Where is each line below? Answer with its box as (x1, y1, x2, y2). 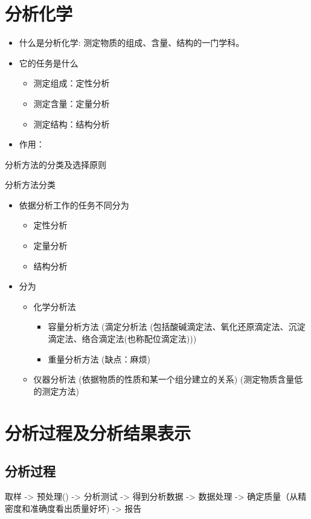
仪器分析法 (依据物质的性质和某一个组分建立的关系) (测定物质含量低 (33, 373, 303, 385)
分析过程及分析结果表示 (5, 420, 191, 445)
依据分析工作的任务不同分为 (19, 198, 129, 211)
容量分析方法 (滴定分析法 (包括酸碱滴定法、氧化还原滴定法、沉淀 (48, 320, 306, 333)
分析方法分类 (5, 178, 56, 191)
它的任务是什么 (19, 56, 79, 69)
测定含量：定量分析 (33, 97, 110, 109)
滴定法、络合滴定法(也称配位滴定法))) (48, 332, 197, 345)
